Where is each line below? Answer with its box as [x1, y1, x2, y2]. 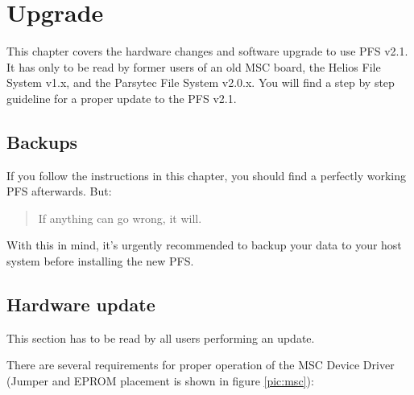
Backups [6, 129, 78, 154]
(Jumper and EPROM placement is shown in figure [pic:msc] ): [6, 372, 314, 389]
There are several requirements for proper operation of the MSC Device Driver [6, 356, 395, 373]
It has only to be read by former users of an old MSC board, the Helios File [6, 58, 381, 75]
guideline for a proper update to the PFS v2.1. [6, 89, 237, 106]
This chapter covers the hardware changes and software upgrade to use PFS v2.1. [6, 43, 408, 60]
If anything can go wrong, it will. [38, 209, 202, 226]
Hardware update [6, 292, 155, 317]
